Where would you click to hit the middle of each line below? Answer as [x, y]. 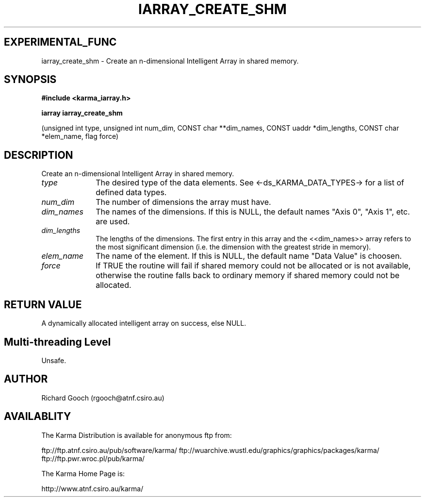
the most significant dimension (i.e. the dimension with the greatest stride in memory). [233, 247]
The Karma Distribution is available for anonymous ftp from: [137, 435]
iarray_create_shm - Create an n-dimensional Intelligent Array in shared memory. [170, 61]
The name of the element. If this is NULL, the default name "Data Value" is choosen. [249, 256]
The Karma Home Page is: [83, 473]
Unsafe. [54, 360]
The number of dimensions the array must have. [183, 202]
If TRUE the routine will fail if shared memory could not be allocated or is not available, [253, 266]
